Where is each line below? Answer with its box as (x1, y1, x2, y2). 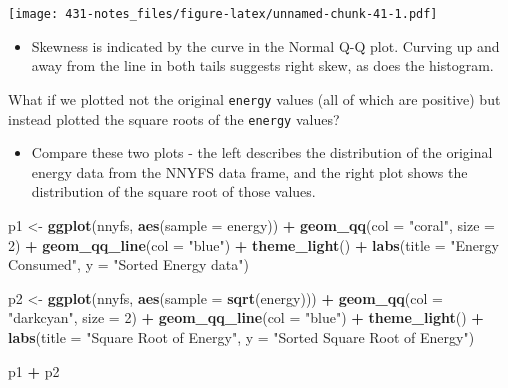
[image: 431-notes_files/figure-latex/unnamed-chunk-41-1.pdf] (8, 7, 438, 21)
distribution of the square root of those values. (31, 181, 316, 202)
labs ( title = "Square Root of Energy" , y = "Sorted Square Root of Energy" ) (8, 326, 475, 347)
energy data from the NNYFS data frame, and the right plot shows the (31, 161, 468, 182)
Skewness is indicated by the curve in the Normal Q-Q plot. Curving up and (31, 35, 500, 56)
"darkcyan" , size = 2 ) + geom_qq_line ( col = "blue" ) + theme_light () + (8, 307, 484, 328)
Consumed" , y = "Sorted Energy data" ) (8, 254, 249, 275)
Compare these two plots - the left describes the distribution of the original (31, 142, 493, 163)
